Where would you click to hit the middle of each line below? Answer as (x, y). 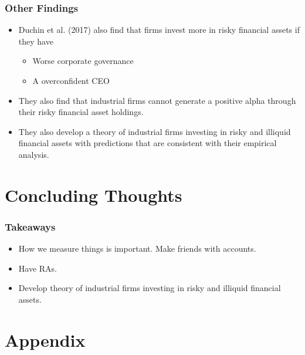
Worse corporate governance (83, 61)
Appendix (45, 339)
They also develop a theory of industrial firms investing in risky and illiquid (155, 131)
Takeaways (30, 226)
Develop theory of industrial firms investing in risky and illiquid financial (150, 288)
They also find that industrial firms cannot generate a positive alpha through (157, 100)
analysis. (34, 154)
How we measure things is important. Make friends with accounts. (137, 249)
